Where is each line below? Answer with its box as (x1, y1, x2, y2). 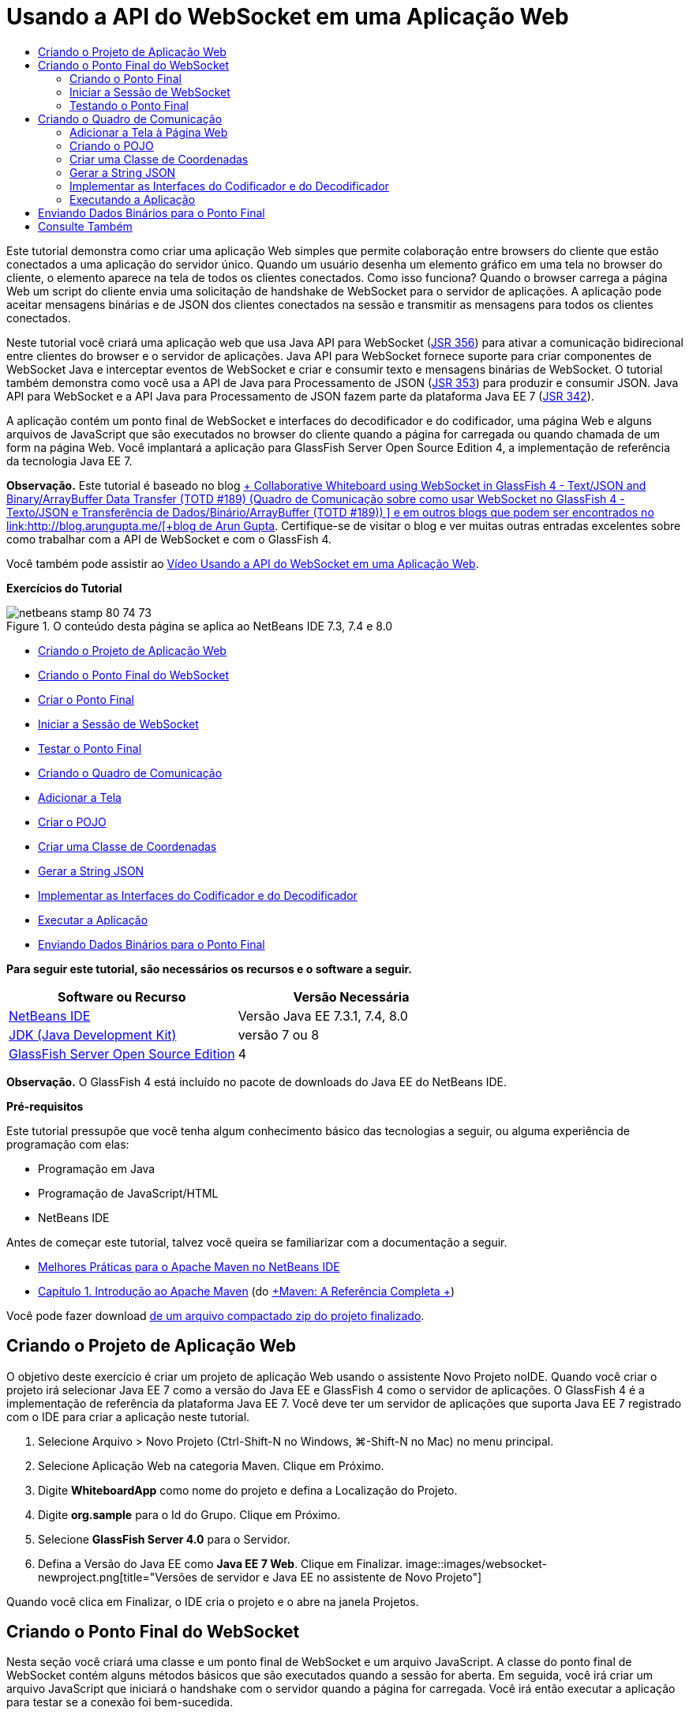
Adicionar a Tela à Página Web (69, 125, 228, 139)
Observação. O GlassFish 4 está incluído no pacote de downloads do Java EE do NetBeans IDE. (6, 1074, 507, 1089)
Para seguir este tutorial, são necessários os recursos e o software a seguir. (6, 961, 413, 976)
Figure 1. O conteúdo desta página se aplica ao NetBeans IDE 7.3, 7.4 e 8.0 (6, 619, 393, 633)
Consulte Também (38, 219, 133, 233)
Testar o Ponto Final (38, 741, 142, 755)
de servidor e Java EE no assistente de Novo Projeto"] (200, 1570, 482, 1584)
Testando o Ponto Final (69, 98, 189, 112)
